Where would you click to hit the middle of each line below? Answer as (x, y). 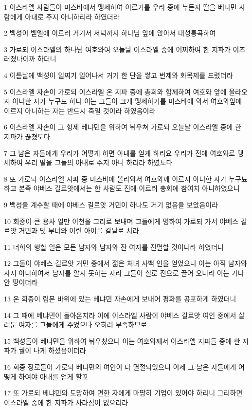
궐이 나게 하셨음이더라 (52, 350)
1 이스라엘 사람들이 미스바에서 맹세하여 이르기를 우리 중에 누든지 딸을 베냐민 (120, 7)
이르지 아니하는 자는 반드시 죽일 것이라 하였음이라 (80, 110)
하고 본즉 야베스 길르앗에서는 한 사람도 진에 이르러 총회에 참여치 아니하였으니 (122, 188)
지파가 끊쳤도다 (27, 136)
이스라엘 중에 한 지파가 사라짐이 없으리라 (66, 402)
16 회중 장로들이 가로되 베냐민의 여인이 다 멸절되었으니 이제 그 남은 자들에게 (120, 367)
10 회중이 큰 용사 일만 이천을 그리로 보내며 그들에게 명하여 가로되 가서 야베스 (121, 221)
